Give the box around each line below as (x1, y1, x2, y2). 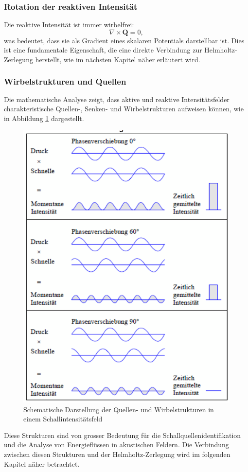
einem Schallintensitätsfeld (23, 414, 103, 424)
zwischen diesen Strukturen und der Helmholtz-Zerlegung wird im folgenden (4, 449, 230, 459)
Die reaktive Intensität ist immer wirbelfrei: (4, 19, 134, 30)
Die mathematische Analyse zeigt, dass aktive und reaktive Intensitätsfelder (4, 94, 230, 104)
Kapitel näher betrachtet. (4, 458, 80, 469)
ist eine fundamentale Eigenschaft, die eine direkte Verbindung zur (4, 45, 202, 55)
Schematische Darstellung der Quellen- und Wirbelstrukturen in (23, 404, 214, 414)
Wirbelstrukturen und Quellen (4, 75, 126, 87)
